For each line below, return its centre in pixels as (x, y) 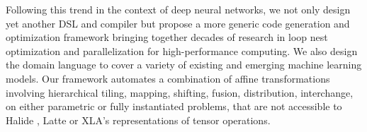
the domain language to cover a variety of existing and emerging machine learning (184, 65)
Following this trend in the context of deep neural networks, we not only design (178, 9)
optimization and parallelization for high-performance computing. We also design (182, 50)
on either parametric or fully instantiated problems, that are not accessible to (174, 106)
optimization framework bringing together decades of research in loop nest (167, 37)
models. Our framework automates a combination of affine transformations (168, 78)
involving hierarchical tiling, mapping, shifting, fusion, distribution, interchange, (180, 92)
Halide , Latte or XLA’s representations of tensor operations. (138, 120)
